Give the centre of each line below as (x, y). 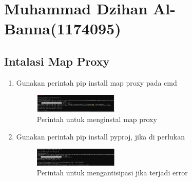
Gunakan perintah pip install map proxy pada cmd (97, 82)
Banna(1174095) (63, 28)
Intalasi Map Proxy (57, 61)
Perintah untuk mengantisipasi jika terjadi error (112, 173)
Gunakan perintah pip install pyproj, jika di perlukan (101, 136)
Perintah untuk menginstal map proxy (97, 119)
